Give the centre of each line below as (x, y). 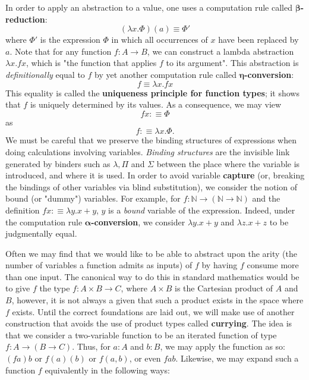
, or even (145, 358)
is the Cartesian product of (224, 288)
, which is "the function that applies (91, 63)
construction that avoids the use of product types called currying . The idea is (149, 323)
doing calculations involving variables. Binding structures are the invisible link (148, 151)
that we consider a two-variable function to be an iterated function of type (141, 335)
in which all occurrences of (160, 40)
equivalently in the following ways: (107, 370)
